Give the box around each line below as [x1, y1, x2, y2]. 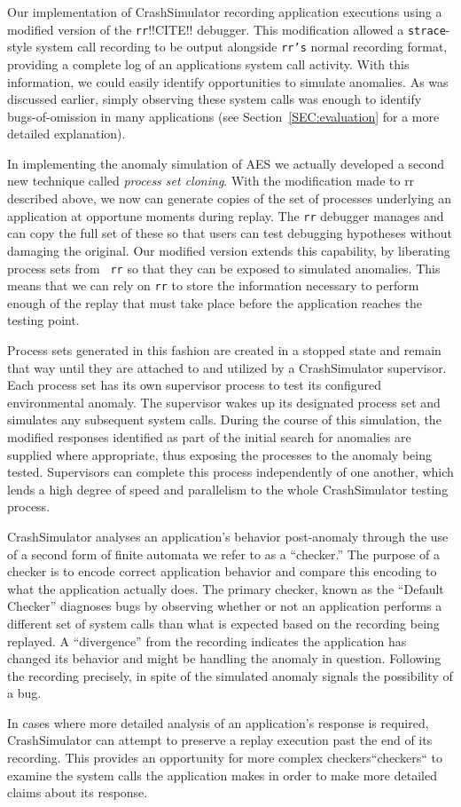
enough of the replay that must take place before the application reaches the [7, 293, 423, 312]
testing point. [7, 311, 80, 329]
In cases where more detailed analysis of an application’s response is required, [7, 713, 429, 732]
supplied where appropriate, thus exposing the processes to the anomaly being [7, 445, 432, 463]
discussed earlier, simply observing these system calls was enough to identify [7, 90, 422, 108]
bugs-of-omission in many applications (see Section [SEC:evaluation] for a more [7, 107, 440, 125]
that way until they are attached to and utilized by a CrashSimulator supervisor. [7, 358, 447, 376]
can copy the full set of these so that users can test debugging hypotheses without [7, 224, 452, 242]
